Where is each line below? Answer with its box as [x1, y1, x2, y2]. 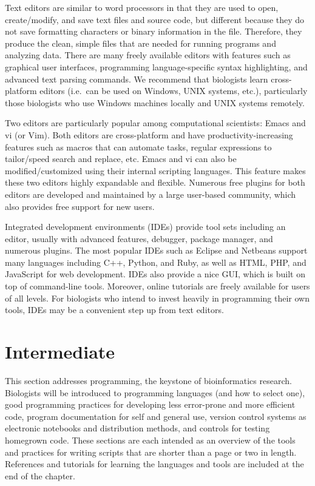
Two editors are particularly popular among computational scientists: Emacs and [5, 116, 306, 129]
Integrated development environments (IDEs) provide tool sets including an [5, 220, 286, 233]
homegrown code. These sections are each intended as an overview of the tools [5, 433, 296, 446]
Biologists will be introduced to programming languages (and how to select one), [5, 386, 305, 399]
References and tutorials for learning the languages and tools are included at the [5, 457, 304, 470]
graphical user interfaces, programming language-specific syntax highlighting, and [5, 60, 308, 73]
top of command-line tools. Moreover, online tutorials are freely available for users [5, 280, 310, 292]
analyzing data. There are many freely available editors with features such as [5, 49, 291, 61]
